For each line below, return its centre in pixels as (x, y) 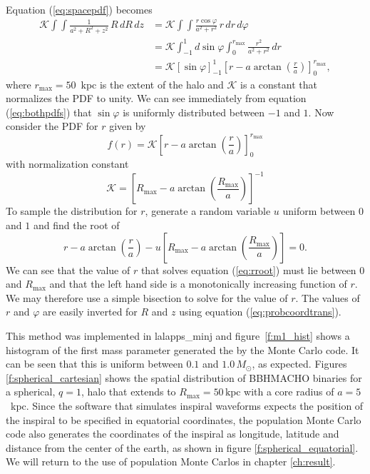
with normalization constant (67, 164)
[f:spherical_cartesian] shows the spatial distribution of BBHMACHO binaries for (184, 377)
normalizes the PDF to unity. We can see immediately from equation (156, 98)
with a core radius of (289, 392)
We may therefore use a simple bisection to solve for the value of (147, 297)
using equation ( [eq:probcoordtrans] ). (260, 312)
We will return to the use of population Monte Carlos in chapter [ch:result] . (171, 462)
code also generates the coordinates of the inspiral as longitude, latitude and (173, 434)
